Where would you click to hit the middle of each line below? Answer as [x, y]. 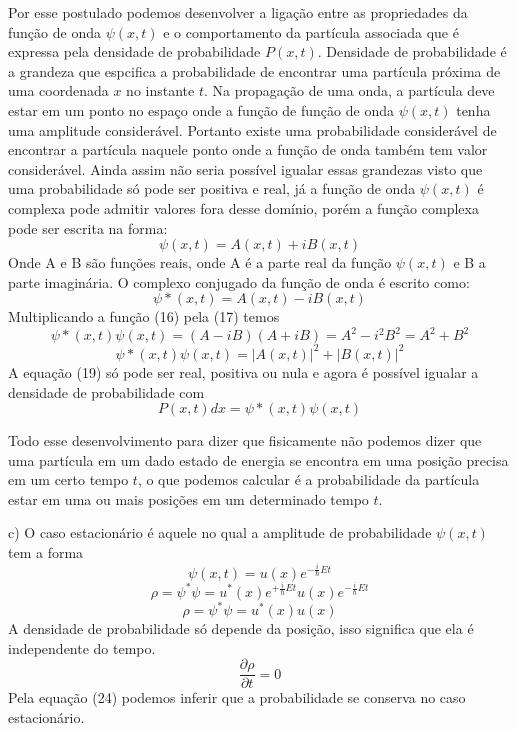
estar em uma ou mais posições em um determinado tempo [188, 498]
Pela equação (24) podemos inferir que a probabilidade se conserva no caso [237, 697]
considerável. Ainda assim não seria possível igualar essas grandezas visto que [245, 168]
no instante [160, 90]
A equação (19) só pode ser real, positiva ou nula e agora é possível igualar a [243, 371]
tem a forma [46, 552]
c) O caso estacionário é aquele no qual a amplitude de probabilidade [220, 532]
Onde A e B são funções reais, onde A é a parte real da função [200, 262]
